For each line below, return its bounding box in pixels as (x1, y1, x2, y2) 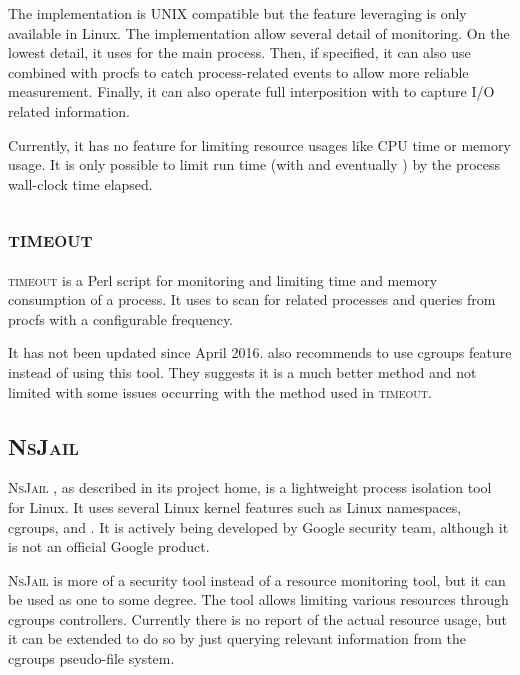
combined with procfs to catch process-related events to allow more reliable (8, 61, 469, 82)
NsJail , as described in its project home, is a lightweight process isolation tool (8, 477, 492, 498)
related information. (8, 100, 130, 121)
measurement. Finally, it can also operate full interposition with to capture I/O (8, 81, 495, 102)
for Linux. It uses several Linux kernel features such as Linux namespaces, (8, 496, 462, 517)
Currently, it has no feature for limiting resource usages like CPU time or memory (8, 134, 511, 155)
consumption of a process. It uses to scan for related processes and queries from (8, 289, 496, 310)
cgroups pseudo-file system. (8, 648, 175, 669)
